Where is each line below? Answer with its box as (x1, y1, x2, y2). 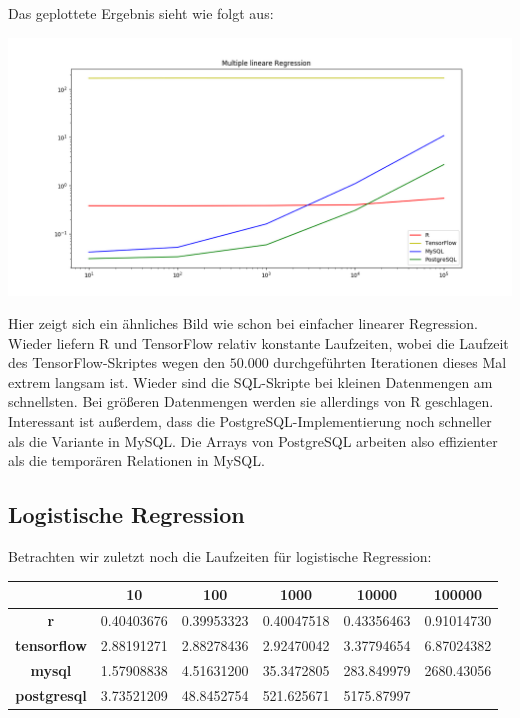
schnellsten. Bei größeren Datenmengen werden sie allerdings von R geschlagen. (8, 391, 494, 412)
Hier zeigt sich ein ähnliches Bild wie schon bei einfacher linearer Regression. (8, 313, 478, 334)
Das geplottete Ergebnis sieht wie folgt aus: (8, 3, 274, 23)
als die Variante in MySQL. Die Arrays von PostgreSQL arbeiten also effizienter (8, 430, 498, 451)
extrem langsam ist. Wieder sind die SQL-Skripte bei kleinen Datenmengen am (8, 371, 493, 392)
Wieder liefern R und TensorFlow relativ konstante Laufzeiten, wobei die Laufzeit (8, 332, 509, 353)
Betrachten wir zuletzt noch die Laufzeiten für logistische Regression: (8, 546, 432, 567)
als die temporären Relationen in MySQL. (8, 450, 265, 471)
